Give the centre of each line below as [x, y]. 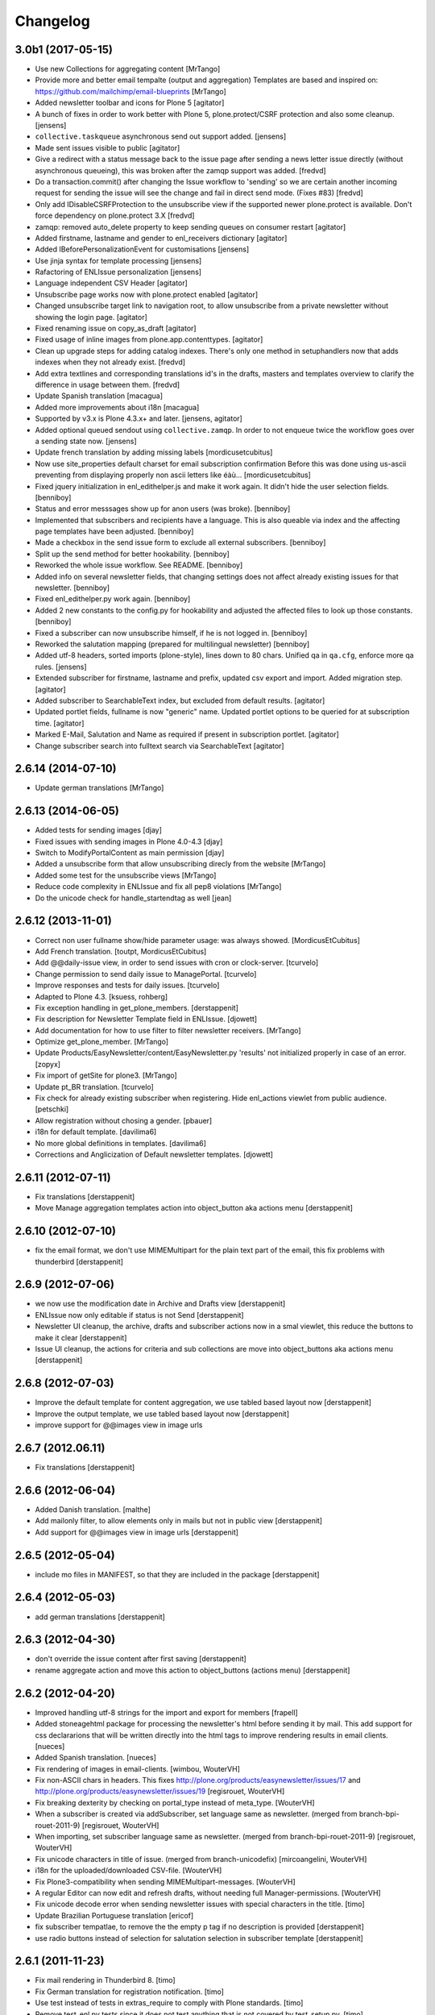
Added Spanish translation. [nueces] [96, 1758]
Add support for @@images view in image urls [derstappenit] [137, 1532]
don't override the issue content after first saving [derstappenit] [141, 1659]
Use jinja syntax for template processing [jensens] [118, 260]
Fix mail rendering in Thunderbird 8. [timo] [106, 1980]
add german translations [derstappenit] [100, 1617]
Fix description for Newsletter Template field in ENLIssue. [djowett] [146, 1019]
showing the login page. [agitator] [91, 317]
